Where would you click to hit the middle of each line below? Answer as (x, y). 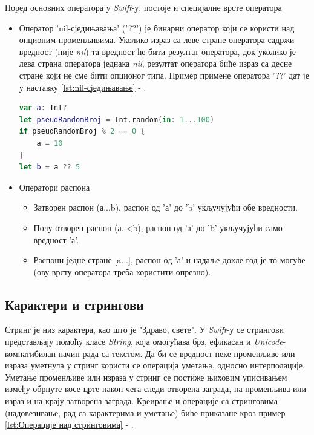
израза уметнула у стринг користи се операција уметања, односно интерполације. (155, 365)
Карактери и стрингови (74, 304)
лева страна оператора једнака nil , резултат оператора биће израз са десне (155, 63)
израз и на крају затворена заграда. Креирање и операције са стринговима (142, 401)
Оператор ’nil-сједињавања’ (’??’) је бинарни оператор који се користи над (157, 28)
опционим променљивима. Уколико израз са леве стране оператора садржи (157, 40)
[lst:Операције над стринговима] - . (69, 424)
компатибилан (30, 353)
